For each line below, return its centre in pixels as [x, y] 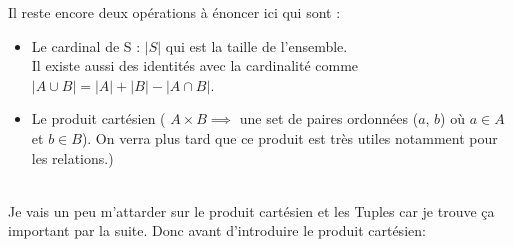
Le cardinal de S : [86, 45]
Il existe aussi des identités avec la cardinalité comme [195, 65]
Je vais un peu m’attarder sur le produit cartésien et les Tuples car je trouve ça [251, 210]
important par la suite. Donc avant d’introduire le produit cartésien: [217, 230]
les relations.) [72, 157]
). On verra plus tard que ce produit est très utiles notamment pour [289, 137]
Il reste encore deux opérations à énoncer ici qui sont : [174, 12]
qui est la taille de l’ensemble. [256, 45]
